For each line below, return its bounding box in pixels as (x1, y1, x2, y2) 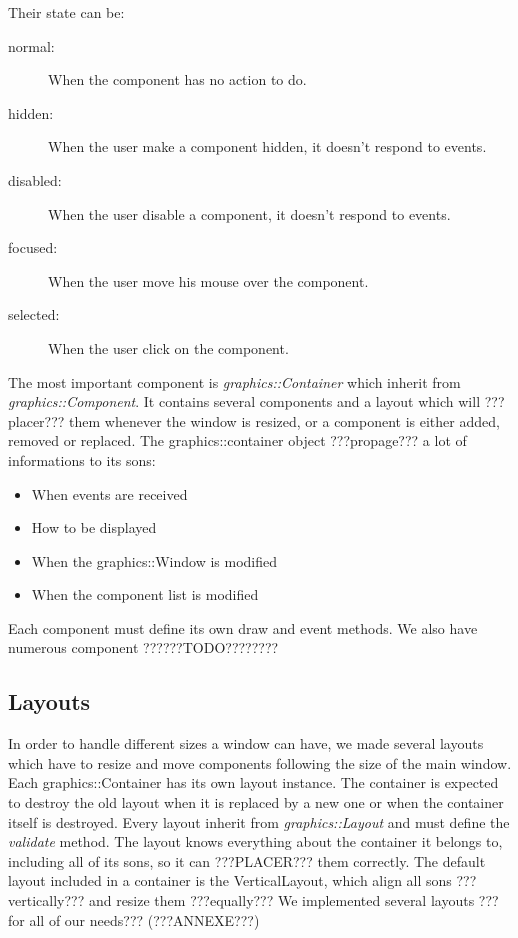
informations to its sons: (8, 449, 156, 470)
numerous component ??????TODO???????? (8, 637, 279, 658)
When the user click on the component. (48, 337, 289, 358)
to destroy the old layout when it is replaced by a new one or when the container (8, 792, 504, 813)
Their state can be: (8, 2, 125, 22)
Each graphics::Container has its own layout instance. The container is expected (8, 772, 499, 793)
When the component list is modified (31, 584, 259, 605)
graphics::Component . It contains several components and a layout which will (8, 391, 481, 412)
